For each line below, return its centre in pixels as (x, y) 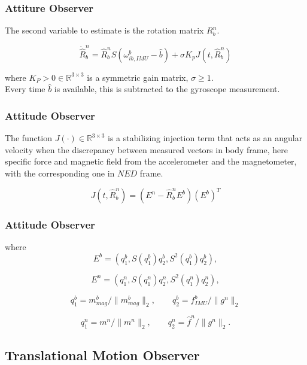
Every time (25, 89)
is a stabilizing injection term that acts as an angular (205, 138)
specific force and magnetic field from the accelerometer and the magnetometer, (151, 161)
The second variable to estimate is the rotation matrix (104, 30)
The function (28, 138)
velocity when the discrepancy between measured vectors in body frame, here (146, 149)
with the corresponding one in (60, 173)
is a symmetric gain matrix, (138, 77)
